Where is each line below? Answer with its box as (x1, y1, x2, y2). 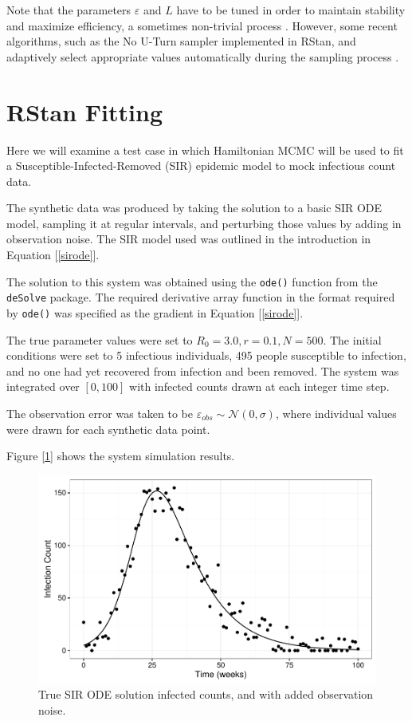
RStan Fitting (6, 95, 163, 128)
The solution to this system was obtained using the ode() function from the (6, 273, 378, 290)
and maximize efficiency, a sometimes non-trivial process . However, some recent (6, 17, 398, 33)
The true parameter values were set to (6, 331, 193, 348)
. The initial (323, 331, 382, 348)
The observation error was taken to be (6, 405, 194, 421)
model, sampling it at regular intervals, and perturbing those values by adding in (6, 215, 402, 231)
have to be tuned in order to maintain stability (176, 2, 406, 18)
